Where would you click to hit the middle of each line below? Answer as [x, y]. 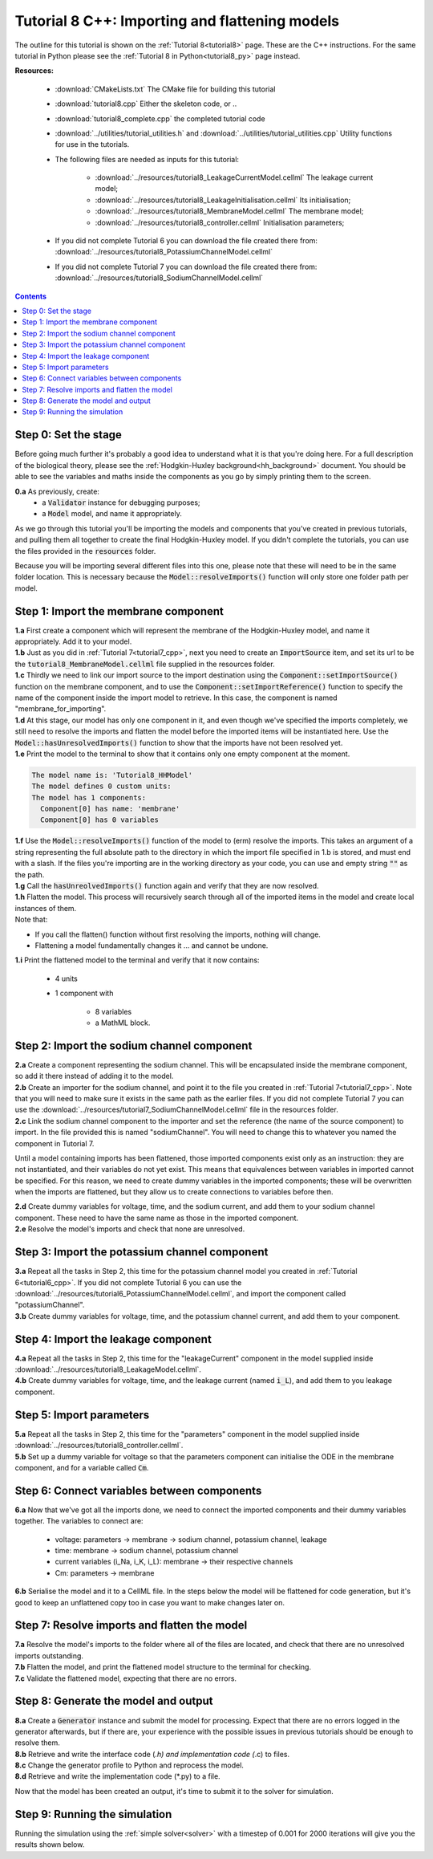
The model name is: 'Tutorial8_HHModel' [112, 775]
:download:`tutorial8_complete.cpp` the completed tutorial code [160, 118]
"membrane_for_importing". [61, 709]
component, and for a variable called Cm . [82, 1467]
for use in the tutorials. [92, 144]
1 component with [84, 993]
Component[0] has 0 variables [100, 820]
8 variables [113, 1011]
